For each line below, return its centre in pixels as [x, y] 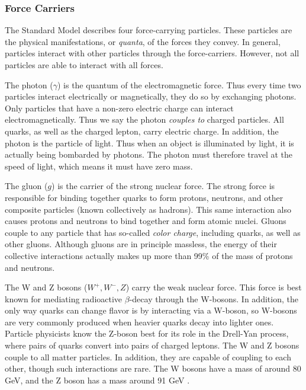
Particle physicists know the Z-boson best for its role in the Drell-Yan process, [147, 333]
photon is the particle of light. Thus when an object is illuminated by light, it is [149, 143]
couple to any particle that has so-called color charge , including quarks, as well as [153, 232]
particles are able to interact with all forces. [84, 65]
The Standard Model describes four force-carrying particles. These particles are [149, 30]
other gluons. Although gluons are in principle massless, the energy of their [141, 244]
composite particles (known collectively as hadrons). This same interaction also [148, 209]
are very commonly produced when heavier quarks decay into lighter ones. [139, 322]
